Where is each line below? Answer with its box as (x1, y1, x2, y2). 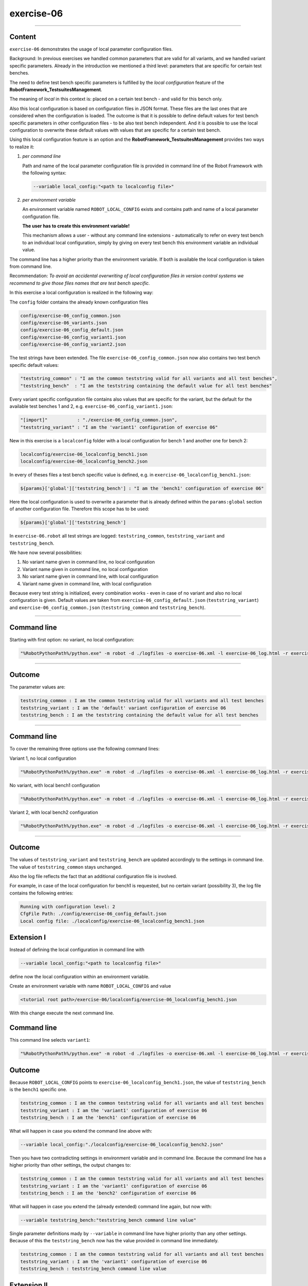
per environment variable (22, 197, 76, 203)
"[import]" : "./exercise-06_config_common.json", (20, 417, 178, 423)
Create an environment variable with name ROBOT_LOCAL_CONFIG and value (9, 983, 171, 989)
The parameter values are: (9, 684, 66, 690)
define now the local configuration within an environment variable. (9, 974, 150, 980)
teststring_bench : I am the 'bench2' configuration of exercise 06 (20, 1190, 197, 1196)
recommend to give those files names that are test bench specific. (9, 280, 150, 286)
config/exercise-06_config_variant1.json (20, 334, 126, 340)
